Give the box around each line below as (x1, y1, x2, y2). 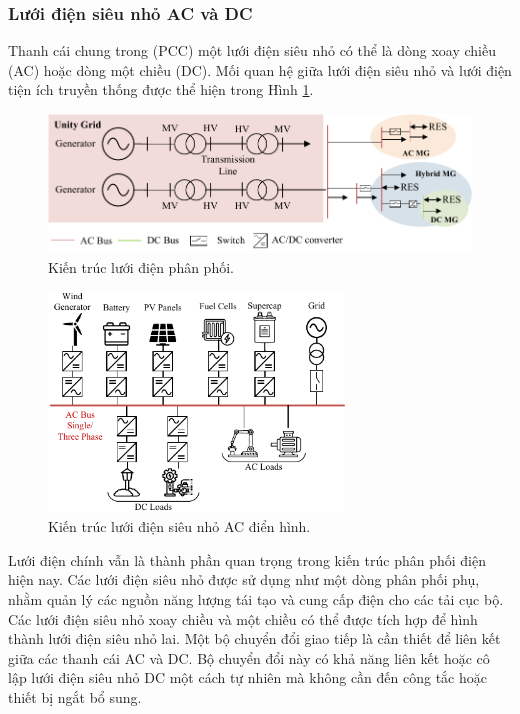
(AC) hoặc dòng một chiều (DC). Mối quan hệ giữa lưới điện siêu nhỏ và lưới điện (8, 59, 512, 80)
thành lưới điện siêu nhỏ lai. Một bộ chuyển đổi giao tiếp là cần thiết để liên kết (8, 628, 501, 649)
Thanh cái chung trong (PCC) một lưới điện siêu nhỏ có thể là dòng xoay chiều (8, 40, 496, 61)
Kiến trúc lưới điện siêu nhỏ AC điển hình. (48, 516, 311, 537)
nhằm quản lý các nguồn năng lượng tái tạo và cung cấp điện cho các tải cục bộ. (8, 589, 504, 609)
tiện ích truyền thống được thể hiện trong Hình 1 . (8, 79, 314, 100)
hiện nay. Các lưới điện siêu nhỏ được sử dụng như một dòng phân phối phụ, (8, 569, 480, 590)
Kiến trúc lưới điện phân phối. (48, 256, 234, 277)
